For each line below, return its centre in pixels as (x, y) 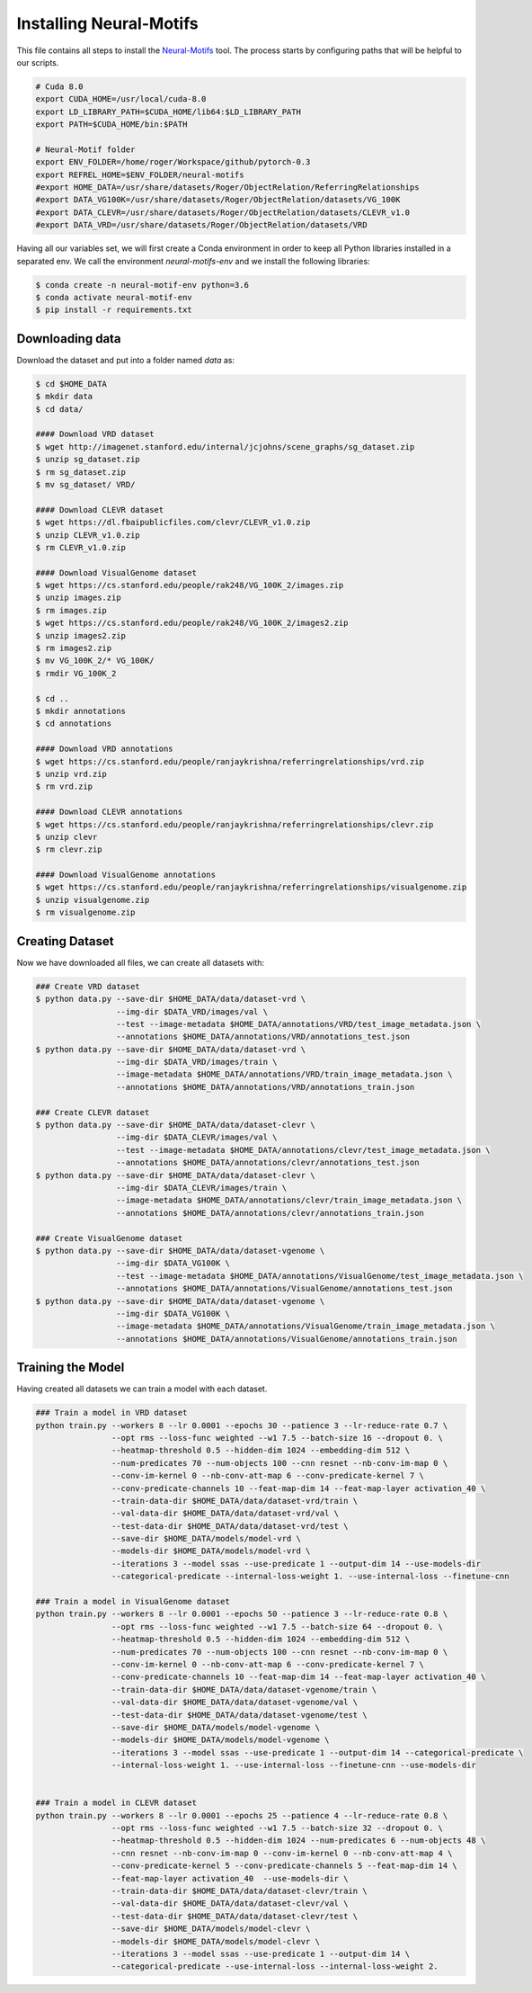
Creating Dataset (65, 941)
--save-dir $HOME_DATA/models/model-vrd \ (206, 1539)
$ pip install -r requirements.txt (114, 310)
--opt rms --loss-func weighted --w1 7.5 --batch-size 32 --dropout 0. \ (277, 1828)
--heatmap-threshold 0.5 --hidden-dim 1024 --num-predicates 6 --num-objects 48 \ (298, 1841)
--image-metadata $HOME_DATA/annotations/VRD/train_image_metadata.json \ (284, 1074)
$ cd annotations (74, 724)
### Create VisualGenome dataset (109, 1238)
